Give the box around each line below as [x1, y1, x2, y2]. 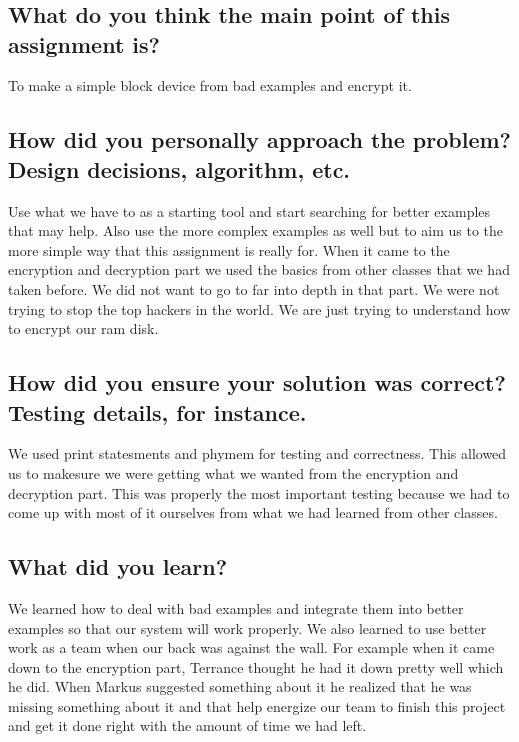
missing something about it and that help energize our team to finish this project [8, 695, 506, 716]
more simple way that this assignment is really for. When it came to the [8, 239, 450, 260]
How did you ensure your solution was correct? [8, 367, 506, 398]
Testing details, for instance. [8, 396, 307, 427]
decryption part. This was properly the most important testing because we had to [8, 482, 510, 503]
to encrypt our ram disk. [8, 318, 159, 339]
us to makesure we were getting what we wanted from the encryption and [8, 462, 459, 483]
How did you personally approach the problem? [8, 124, 511, 155]
